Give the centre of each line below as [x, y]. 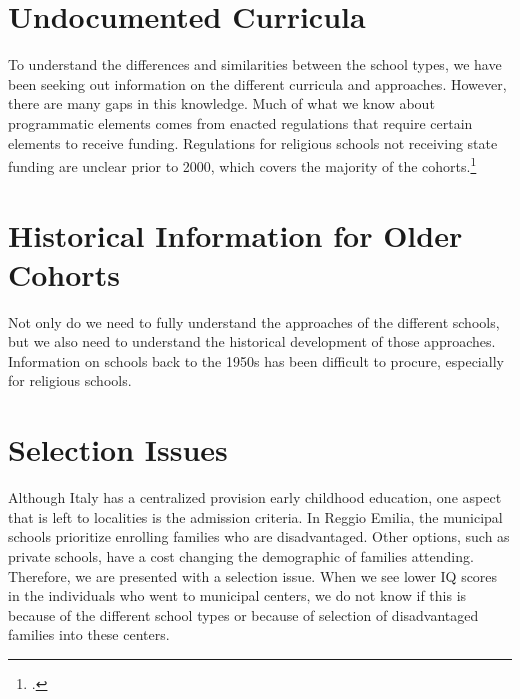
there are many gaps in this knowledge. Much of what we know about [221, 103]
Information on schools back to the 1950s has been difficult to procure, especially [256, 360]
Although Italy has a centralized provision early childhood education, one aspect [255, 497]
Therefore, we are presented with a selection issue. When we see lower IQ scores [253, 575]
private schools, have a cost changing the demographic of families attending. [241, 555]
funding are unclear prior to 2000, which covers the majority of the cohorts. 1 [242, 164]
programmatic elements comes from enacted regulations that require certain [240, 122]
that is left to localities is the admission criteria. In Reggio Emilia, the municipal [255, 516]
